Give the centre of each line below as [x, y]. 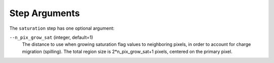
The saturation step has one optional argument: [62, 28]
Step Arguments [45, 13]
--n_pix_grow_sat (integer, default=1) [51, 37]
